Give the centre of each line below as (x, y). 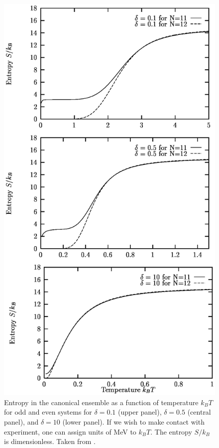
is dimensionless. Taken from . (50, 441)
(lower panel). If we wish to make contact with (133, 421)
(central (199, 412)
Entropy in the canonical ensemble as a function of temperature (101, 402)
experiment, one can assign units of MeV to (70, 431)
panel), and (21, 421)
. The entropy (171, 431)
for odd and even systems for (48, 412)
